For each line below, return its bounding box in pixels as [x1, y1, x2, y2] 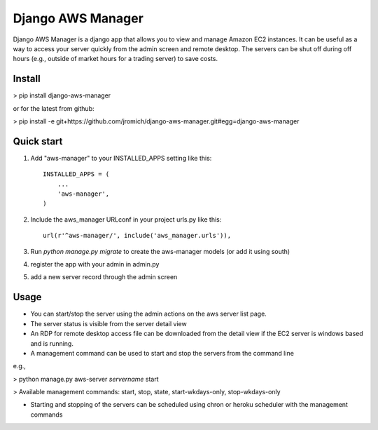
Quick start [13, 135, 63, 147]
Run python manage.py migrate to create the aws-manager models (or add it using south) [30, 247, 290, 255]
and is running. [30, 339, 73, 347]
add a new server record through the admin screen [30, 273, 178, 281]
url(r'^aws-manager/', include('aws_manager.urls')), [43, 231, 231, 240]
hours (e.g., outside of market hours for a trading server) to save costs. [13, 55, 218, 63]
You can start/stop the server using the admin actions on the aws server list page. [30, 309, 267, 318]
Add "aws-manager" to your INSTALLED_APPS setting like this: [30, 154, 212, 162]
